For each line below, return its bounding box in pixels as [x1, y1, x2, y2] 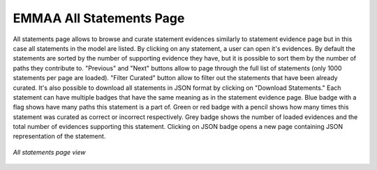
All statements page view [13, 148, 86, 156]
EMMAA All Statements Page [13, 10, 185, 26]
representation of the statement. [13, 132, 106, 141]
